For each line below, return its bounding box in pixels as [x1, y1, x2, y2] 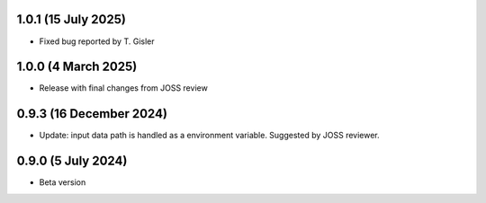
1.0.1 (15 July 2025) [16, 12, 126, 27]
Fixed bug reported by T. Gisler [39, 36, 155, 47]
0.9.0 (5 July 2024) [16, 154, 128, 169]
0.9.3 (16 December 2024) [16, 106, 168, 121]
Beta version [39, 177, 86, 188]
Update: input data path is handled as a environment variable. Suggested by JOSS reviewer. [39, 130, 380, 141]
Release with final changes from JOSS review [39, 83, 209, 93]
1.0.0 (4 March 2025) [16, 59, 138, 75]
